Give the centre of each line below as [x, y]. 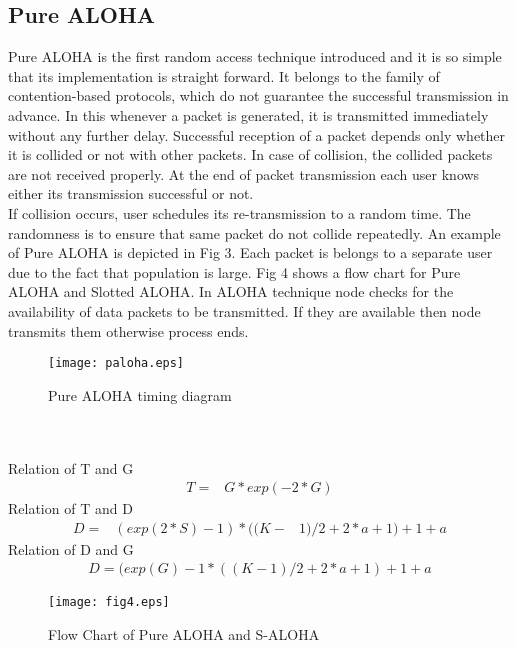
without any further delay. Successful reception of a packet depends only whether [257, 134]
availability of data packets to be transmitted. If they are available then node [244, 310]
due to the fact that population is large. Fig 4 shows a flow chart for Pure [234, 271]
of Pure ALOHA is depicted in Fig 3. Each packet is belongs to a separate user [250, 252]
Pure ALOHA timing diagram [140, 394]
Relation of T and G [71, 467]
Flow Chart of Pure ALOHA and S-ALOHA [184, 634]
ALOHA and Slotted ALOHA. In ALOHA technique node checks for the [231, 291]
